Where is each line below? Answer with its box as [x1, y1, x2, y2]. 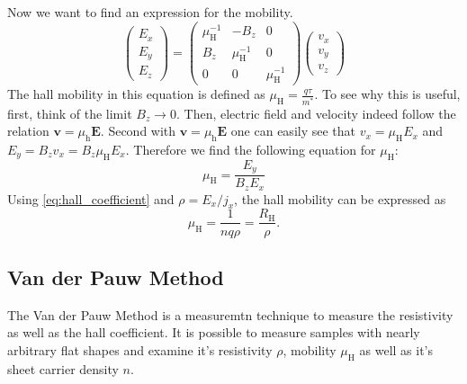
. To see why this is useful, [314, 85, 461, 103]
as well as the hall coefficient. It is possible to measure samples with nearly [7, 323, 420, 342]
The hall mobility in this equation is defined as [7, 85, 265, 103]
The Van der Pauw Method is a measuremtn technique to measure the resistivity [7, 305, 454, 324]
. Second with [100, 121, 176, 140]
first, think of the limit [7, 103, 132, 122]
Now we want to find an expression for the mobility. [7, 3, 293, 21]
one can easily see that [230, 121, 356, 140]
